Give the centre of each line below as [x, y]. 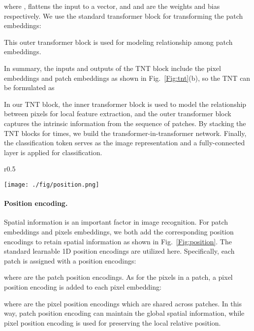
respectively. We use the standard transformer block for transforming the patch [124, 16]
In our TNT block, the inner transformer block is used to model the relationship [125, 104]
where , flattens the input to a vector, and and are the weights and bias [112, 6]
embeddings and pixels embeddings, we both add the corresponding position [119, 231]
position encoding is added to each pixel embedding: [83, 286]
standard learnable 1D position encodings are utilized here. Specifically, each [119, 251]
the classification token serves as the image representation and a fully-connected [125, 143]
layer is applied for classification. [53, 152]
